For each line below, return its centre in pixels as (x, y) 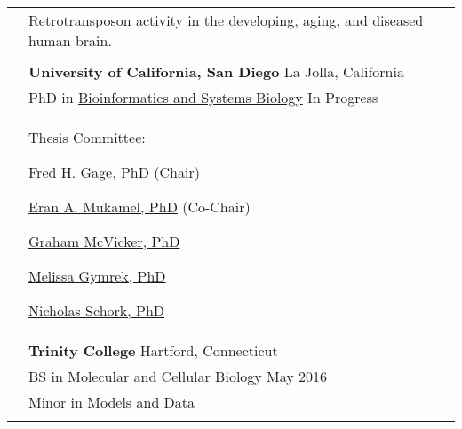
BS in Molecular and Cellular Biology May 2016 (178, 376)
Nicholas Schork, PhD (97, 310)
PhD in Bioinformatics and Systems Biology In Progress (203, 97)
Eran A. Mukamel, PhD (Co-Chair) (139, 207)
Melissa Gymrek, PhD (97, 276)
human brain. (70, 40)
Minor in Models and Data (112, 402)
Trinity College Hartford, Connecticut (153, 350)
